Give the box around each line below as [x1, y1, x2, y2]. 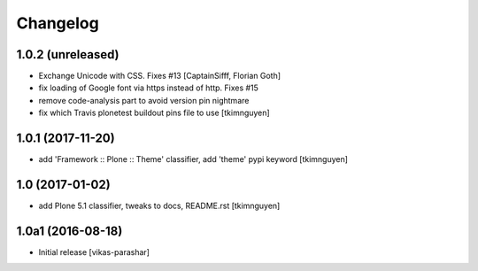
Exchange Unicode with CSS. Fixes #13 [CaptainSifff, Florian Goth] [38, 71, 281, 81]
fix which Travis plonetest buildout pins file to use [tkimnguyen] [38, 107, 270, 119]
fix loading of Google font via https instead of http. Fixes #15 [38, 82, 258, 93]
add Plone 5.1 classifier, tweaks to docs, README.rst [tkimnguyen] [38, 200, 281, 212]
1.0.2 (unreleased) [16, 47, 119, 62]
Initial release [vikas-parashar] [38, 246, 150, 257]
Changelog [16, 13, 99, 33]
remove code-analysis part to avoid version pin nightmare [38, 95, 250, 105]
